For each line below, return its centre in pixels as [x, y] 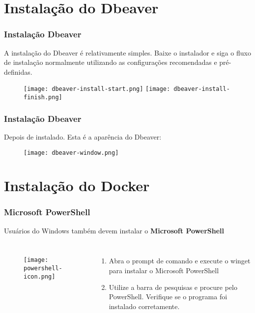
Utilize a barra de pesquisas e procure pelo [173, 287]
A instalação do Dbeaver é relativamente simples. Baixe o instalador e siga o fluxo [127, 52]
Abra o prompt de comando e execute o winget [180, 261]
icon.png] [40, 276]
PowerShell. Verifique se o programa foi [168, 297]
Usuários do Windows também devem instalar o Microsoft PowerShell [114, 230]
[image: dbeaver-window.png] [71, 153]
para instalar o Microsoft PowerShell [164, 270]
